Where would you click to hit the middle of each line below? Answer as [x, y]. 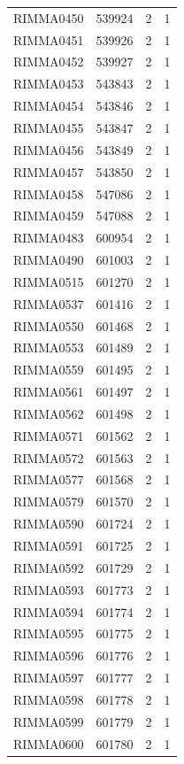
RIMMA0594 [49, 611]
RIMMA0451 [49, 39]
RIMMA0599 [49, 721]
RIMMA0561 [49, 392]
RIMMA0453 [49, 84]
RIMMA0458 [49, 193]
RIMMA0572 [49, 457]
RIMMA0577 [49, 479]
